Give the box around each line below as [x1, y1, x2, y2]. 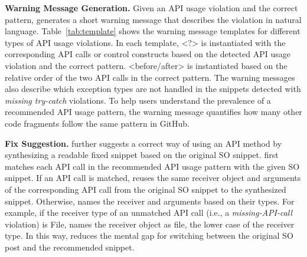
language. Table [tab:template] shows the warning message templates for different [5, 25, 301, 37]
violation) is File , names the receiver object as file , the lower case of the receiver [5, 218, 295, 230]
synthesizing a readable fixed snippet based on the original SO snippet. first [5, 149, 279, 161]
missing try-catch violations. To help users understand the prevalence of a [5, 94, 271, 106]
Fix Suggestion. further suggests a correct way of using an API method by [5, 137, 282, 149]
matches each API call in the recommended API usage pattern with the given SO [5, 160, 300, 172]
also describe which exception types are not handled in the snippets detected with [5, 83, 301, 95]
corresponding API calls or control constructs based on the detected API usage [5, 48, 291, 60]
